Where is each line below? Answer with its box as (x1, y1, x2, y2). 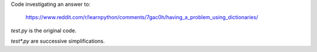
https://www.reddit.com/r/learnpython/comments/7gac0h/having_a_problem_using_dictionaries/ (25, 14, 258, 21)
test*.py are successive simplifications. (11, 38, 105, 44)
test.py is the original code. (11, 27, 77, 34)
